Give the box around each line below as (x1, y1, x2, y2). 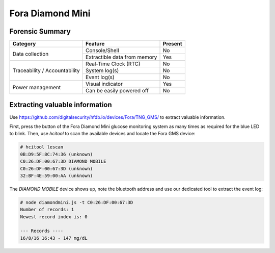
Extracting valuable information (9, 100, 112, 109)
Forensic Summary (9, 27, 71, 36)
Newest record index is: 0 (20, 214, 88, 219)
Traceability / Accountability (12, 67, 80, 74)
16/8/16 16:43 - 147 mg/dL (20, 235, 88, 241)
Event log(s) (86, 74, 115, 81)
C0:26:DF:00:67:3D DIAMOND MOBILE (20, 159, 106, 164)
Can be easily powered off (86, 87, 149, 94)
